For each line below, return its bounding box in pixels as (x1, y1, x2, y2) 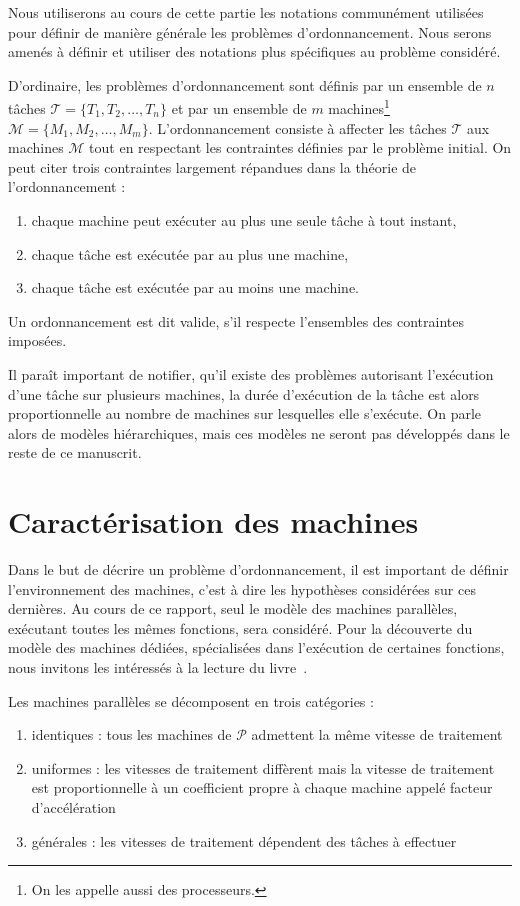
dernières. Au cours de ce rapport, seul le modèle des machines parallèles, (8, 598, 458, 619)
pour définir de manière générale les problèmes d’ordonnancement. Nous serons (8, 21, 492, 42)
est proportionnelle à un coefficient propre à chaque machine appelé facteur (31, 777, 493, 798)
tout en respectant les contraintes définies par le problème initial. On (89, 137, 512, 158)
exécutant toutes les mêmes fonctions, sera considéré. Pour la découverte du (8, 617, 473, 638)
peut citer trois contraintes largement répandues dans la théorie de (8, 156, 417, 177)
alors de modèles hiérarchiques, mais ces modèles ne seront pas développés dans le (8, 422, 510, 443)
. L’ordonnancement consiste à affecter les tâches (148, 117, 447, 138)
